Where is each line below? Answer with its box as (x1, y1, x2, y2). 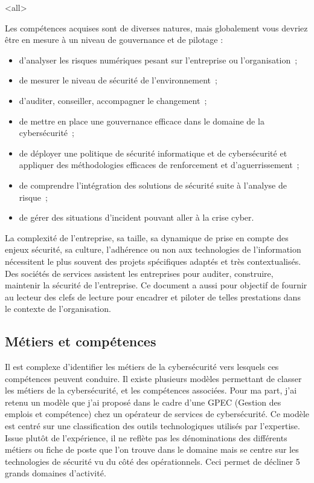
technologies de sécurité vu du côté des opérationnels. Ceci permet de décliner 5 (5, 455, 300, 467)
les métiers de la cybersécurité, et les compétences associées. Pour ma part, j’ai (5, 384, 297, 397)
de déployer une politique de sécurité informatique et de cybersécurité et (19, 146, 287, 159)
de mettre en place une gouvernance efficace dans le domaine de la (19, 114, 264, 127)
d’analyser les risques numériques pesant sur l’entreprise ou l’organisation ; (19, 53, 298, 66)
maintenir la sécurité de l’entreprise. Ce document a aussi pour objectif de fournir (5, 279, 307, 291)
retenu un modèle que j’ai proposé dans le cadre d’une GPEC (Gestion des (5, 395, 281, 408)
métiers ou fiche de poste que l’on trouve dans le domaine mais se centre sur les (5, 443, 299, 456)
